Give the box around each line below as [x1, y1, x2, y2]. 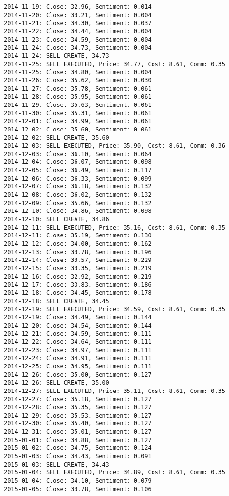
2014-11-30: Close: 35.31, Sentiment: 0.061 [4, 109, 152, 117]
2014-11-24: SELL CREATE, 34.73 [4, 52, 109, 59]
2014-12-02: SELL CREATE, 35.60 [4, 134, 109, 141]
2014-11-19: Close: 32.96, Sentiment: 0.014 [4, 3, 152, 10]
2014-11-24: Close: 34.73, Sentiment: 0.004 [4, 44, 152, 52]
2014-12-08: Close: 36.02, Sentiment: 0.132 [4, 191, 152, 199]
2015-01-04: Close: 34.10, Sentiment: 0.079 [4, 477, 152, 485]
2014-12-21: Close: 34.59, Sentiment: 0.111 [4, 330, 152, 338]
